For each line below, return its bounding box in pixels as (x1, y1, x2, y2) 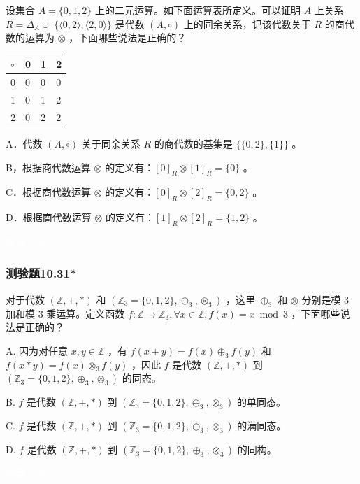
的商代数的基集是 (154, 136, 233, 150)
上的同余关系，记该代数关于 (183, 16, 311, 31)
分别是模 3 (301, 292, 350, 306)
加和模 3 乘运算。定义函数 (6, 306, 125, 320)
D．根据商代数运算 (6, 210, 92, 225)
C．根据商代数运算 (6, 185, 92, 199)
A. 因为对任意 (6, 343, 69, 357)
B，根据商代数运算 (6, 159, 91, 174)
